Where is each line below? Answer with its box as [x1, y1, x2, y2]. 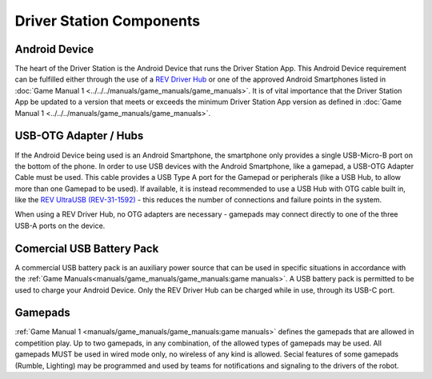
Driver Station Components [14, 12, 200, 30]
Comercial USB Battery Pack [14, 241, 159, 255]
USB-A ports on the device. [14, 221, 106, 230]
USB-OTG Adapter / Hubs [14, 129, 144, 143]
